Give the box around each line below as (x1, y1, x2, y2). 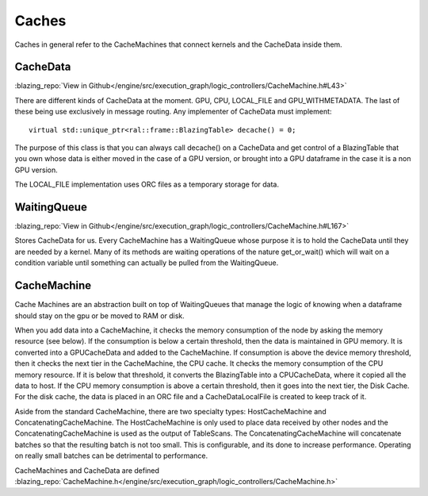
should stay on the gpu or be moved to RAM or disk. (14, 310, 185, 321)
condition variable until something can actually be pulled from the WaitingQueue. (14, 258, 279, 267)
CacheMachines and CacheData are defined (14, 465, 160, 475)
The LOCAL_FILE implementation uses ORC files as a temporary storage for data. (14, 179, 280, 190)
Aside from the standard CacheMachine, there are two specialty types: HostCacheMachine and (14, 406, 327, 416)
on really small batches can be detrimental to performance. (14, 451, 208, 460)
